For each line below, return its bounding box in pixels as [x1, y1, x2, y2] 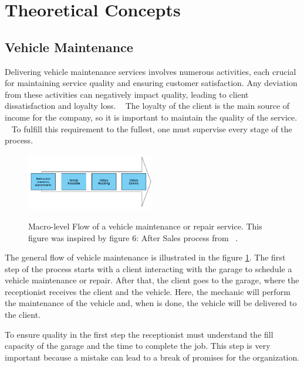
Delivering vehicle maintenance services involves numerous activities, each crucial [5, 65, 296, 77]
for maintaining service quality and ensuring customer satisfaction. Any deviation [5, 77, 298, 89]
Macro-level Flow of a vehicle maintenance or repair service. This [28, 219, 262, 232]
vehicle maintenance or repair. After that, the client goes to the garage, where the [5, 274, 299, 286]
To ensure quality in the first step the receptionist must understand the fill [5, 328, 273, 340]
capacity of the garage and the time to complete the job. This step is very [5, 339, 271, 352]
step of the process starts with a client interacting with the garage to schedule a [5, 262, 292, 275]
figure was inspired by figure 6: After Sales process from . [28, 231, 238, 243]
